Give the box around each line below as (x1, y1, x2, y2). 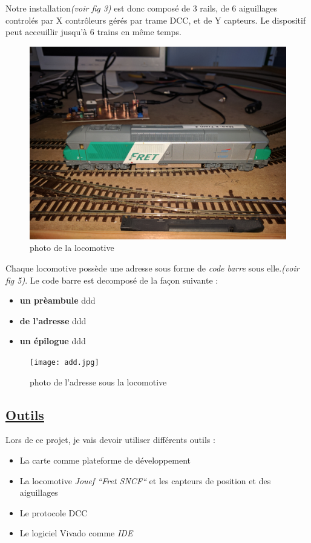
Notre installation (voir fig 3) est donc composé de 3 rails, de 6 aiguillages (5, 2, 278, 14)
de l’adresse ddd (19, 314, 87, 327)
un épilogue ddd (19, 335, 86, 347)
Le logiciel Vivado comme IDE (19, 527, 133, 539)
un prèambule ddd (19, 294, 96, 307)
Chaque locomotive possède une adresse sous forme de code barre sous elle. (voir (5, 261, 300, 274)
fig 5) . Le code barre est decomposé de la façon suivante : (5, 273, 218, 286)
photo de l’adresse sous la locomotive (30, 375, 167, 388)
